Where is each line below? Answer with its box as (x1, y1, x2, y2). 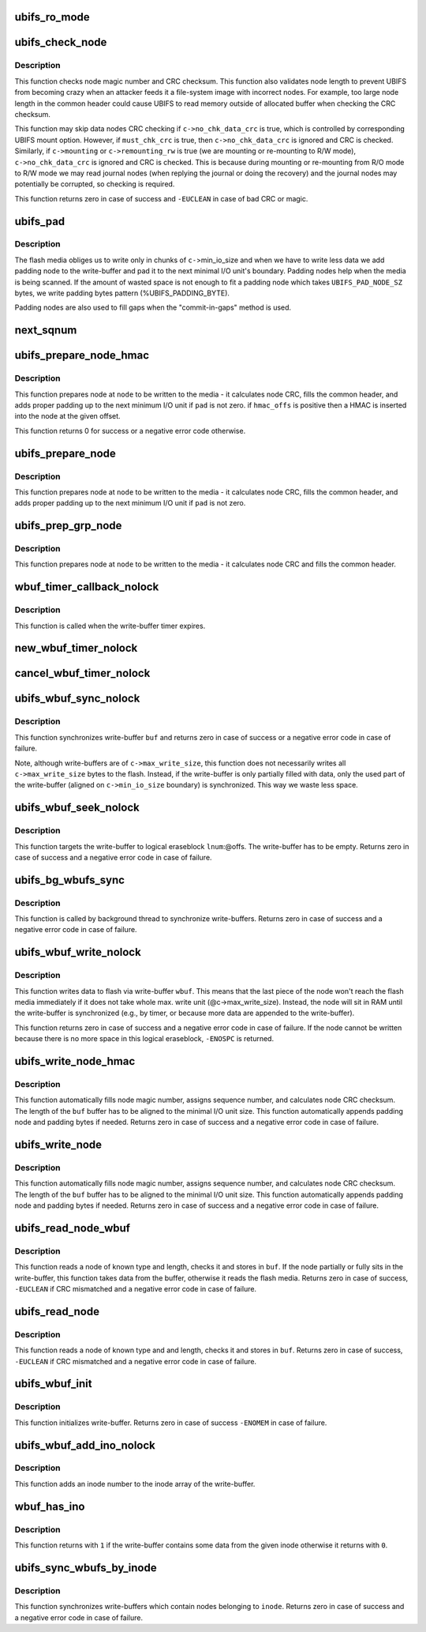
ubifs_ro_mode (14, 10, 90, 24)
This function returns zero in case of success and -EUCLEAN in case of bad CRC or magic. (14, 194, 308, 203)
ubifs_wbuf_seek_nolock (14, 801, 140, 814)
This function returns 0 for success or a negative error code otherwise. (14, 426, 246, 435)
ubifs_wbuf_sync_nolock (14, 692, 140, 705)
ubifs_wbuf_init (14, 1377, 92, 1390)
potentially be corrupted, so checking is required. (14, 179, 175, 189)
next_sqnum (14, 324, 77, 337)
